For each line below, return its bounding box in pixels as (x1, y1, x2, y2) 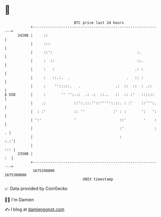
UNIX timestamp (82, 176, 113, 182)
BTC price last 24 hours (74, 20, 124, 25)
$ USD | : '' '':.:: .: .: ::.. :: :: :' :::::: (4, 92, 155, 97)
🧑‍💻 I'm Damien (4, 197, 34, 203)
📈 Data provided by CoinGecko (4, 186, 68, 191)
